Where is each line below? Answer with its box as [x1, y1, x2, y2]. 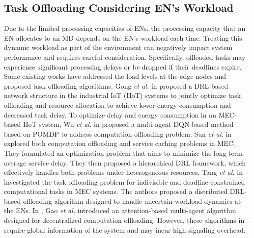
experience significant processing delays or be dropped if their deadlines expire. [4, 61, 242, 71]
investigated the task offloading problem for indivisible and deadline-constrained [4, 176, 245, 187]
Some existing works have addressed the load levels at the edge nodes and [4, 71, 226, 81]
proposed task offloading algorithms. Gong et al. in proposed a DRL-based [4, 80, 228, 91]
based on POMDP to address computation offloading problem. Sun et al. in [4, 128, 231, 139]
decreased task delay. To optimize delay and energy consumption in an [4, 109, 216, 119]
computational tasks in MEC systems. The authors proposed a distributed [4, 186, 228, 196]
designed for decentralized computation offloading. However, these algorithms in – [4, 215, 250, 225]
